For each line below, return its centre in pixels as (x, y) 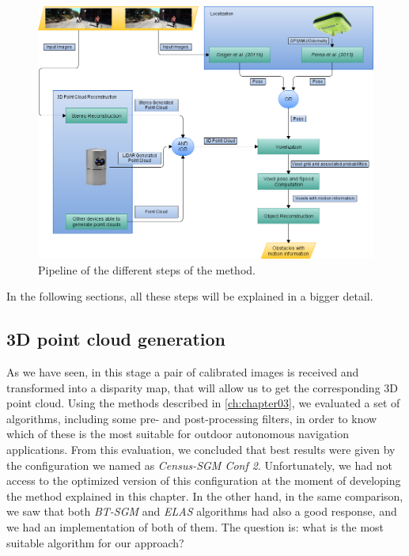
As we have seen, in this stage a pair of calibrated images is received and (183, 372)
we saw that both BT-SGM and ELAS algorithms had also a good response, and (202, 511)
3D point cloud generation (116, 339)
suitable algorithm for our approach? (95, 542)
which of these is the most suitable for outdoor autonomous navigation (178, 434)
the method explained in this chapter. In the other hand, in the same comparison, (205, 495)
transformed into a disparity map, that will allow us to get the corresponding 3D (202, 387)
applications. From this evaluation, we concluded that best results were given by (201, 450)
